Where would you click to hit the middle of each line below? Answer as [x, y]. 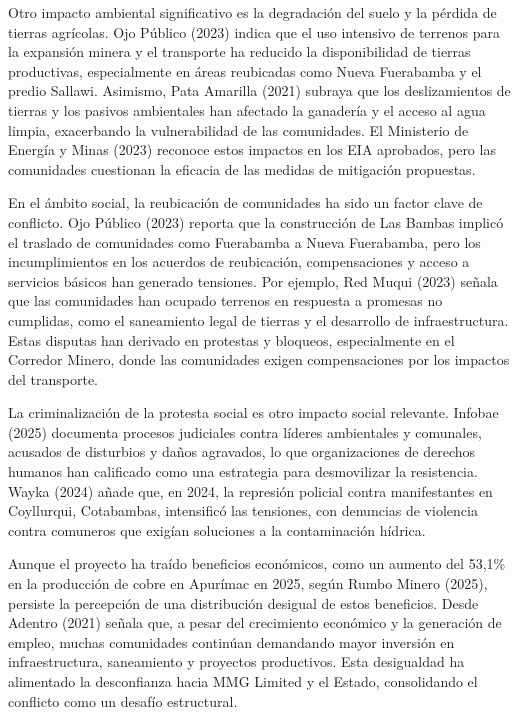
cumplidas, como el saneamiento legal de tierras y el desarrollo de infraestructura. [258, 319]
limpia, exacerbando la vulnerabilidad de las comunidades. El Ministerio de [238, 129]
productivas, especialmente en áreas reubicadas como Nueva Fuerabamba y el [245, 70]
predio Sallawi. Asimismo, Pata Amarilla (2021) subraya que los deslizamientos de [259, 90]
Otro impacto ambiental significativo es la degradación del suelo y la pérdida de [252, 12]
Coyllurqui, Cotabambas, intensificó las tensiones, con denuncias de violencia [243, 510]
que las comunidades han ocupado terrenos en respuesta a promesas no [225, 300]
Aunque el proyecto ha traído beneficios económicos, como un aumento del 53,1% [257, 563]
